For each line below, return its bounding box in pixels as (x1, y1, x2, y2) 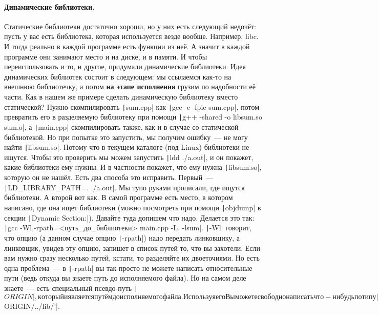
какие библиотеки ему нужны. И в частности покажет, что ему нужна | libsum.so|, (4, 162, 262, 172)
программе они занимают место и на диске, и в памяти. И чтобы (4, 51, 207, 62)
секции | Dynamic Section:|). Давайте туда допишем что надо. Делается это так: (4, 212, 255, 223)
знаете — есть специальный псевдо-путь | (4, 282, 138, 293)
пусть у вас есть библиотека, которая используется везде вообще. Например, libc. (4, 31, 259, 42)
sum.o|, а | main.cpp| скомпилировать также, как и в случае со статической (4, 121, 239, 132)
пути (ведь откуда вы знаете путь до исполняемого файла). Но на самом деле (4, 272, 246, 283)
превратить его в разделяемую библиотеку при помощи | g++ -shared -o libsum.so (4, 111, 262, 122)
